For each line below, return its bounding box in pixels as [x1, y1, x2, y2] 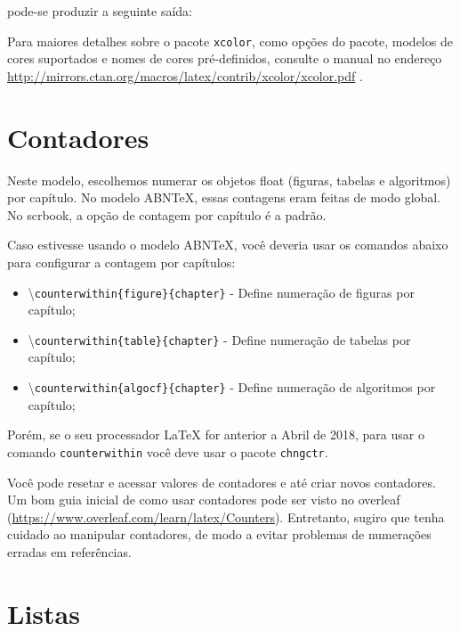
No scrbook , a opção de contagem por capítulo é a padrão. [7, 205, 327, 224]
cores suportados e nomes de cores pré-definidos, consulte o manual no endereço [7, 49, 442, 68]
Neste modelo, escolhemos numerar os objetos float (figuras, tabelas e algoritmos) [7, 170, 451, 189]
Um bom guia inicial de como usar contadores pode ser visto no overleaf [7, 490, 400, 509]
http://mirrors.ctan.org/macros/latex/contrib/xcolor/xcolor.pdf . [7, 66, 363, 85]
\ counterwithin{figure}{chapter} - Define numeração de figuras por [28, 283, 415, 301]
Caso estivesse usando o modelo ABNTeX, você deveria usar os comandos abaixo [7, 235, 448, 254]
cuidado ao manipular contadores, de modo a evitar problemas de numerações [7, 525, 432, 544]
